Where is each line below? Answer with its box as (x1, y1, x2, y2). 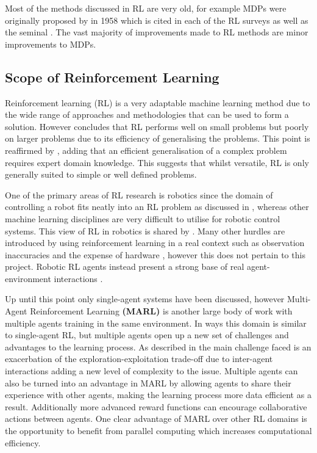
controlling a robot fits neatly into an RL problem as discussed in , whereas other (5, 200, 309, 213)
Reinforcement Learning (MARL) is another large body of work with (30, 305, 293, 317)
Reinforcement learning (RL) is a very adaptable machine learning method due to (5, 96, 310, 109)
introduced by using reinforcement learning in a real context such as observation (5, 236, 305, 249)
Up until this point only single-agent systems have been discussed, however (5, 292, 285, 305)
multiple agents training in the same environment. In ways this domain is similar (5, 316, 307, 329)
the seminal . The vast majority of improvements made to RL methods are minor (5, 26, 308, 38)
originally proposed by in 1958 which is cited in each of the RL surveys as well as (5, 13, 308, 26)
